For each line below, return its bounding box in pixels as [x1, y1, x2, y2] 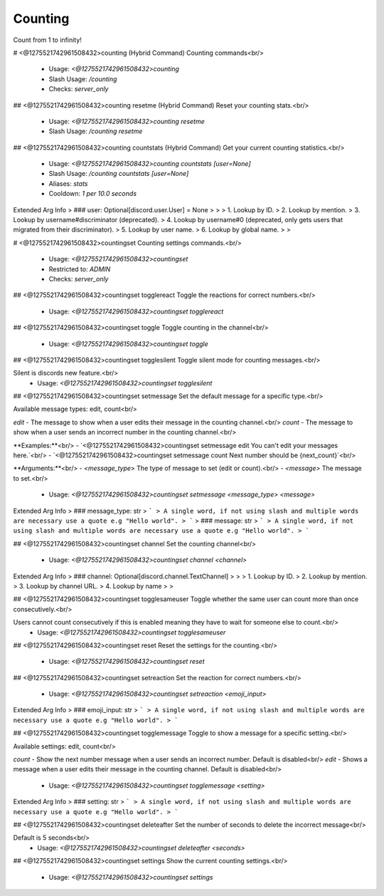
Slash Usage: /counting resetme [48, 127, 143, 135]
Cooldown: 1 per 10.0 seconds [48, 189, 137, 198]
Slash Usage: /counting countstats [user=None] [48, 170, 189, 178]
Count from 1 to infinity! [13, 36, 82, 44]
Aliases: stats [48, 179, 88, 188]
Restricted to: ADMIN [48, 264, 111, 274]
